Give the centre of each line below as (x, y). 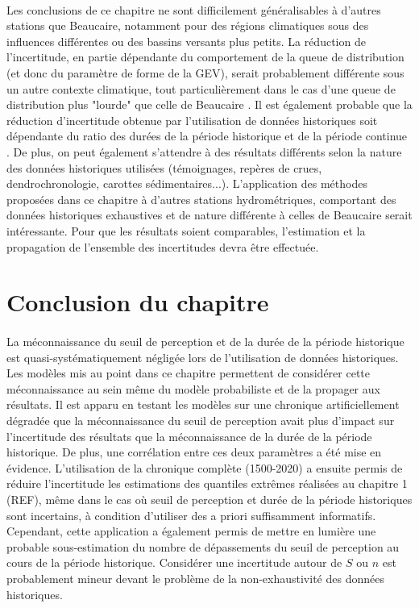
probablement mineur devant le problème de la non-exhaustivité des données (195, 578)
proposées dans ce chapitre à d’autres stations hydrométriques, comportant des (201, 199)
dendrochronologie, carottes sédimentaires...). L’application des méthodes (187, 183)
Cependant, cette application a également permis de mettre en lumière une (191, 531)
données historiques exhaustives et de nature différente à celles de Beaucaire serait (209, 215)
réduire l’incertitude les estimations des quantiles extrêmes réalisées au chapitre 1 (207, 483)
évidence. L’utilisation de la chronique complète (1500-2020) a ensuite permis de (205, 467)
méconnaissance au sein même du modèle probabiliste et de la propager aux (193, 388)
